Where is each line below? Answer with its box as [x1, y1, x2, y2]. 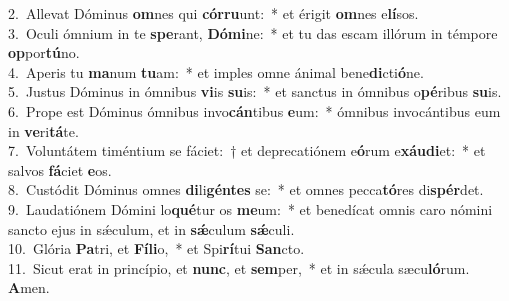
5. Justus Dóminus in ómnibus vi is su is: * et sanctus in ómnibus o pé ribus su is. [8, 81, 502, 102]
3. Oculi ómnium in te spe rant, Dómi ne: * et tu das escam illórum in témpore [8, 22, 498, 43]
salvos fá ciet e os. [8, 159, 112, 180]
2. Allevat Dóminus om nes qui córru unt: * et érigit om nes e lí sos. [8, 3, 419, 23]
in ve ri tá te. [8, 120, 79, 141]
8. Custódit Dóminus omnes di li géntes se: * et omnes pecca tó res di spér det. [8, 179, 484, 200]
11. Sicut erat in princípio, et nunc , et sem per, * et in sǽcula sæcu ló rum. [8, 257, 470, 278]
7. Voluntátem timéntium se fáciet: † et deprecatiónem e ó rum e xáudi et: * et [8, 140, 486, 161]
